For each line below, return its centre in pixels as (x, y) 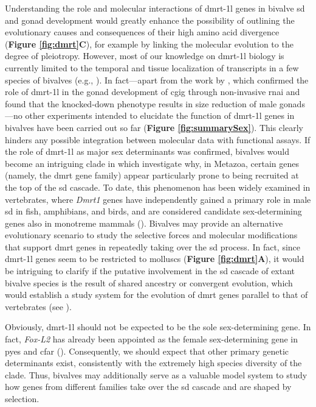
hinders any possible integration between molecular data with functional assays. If (158, 139)
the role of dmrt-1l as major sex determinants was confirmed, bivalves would (147, 151)
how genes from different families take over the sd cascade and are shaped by (148, 387)
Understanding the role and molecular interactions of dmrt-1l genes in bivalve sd (155, 8)
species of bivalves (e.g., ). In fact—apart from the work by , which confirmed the (157, 80)
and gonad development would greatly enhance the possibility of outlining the (150, 20)
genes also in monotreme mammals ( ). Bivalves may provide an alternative (144, 223)
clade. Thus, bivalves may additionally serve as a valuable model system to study (156, 374)
